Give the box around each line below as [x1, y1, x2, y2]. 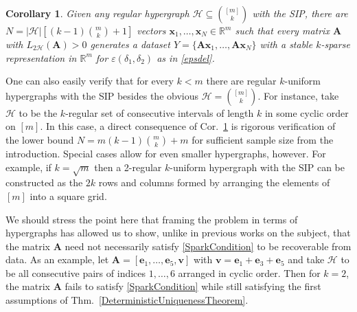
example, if [5, 159, 51, 174]
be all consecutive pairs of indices [5, 265, 146, 280]
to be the [19, 105, 58, 120]
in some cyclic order [264, 105, 349, 120]
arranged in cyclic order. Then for [178, 265, 321, 280]
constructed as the [5, 175, 83, 190]
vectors [137, 23, 166, 37]
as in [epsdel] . [157, 50, 215, 65]
